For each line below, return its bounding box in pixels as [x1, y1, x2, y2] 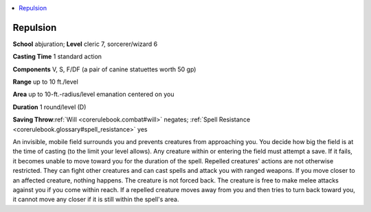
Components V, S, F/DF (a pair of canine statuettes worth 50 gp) [12, 65, 196, 73]
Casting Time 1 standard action [12, 52, 102, 61]
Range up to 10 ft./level [12, 78, 78, 86]
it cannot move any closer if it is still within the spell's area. [12, 196, 179, 204]
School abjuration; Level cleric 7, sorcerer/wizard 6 [12, 40, 158, 48]
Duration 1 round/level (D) [12, 103, 87, 111]
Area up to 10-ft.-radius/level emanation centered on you [12, 90, 175, 99]
